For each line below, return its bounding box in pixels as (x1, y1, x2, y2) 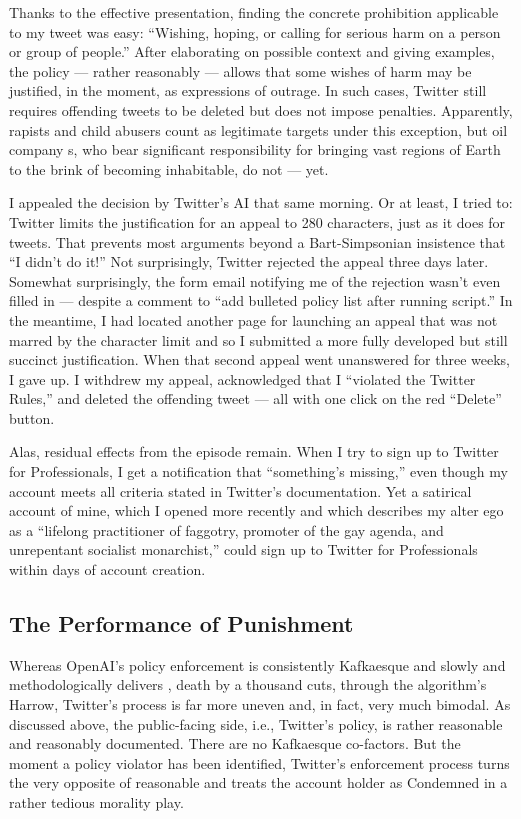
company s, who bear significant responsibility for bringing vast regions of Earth (9, 139, 501, 160)
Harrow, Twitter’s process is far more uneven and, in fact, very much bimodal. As (9, 694, 511, 715)
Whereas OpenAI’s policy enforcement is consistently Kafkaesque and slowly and (9, 654, 506, 675)
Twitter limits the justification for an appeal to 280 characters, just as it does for (9, 211, 506, 232)
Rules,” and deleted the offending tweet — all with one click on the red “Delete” (9, 388, 502, 409)
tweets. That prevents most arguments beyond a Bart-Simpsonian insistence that (9, 231, 506, 252)
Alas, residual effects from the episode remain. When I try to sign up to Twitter (9, 441, 499, 462)
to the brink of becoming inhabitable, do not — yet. (9, 158, 329, 179)
